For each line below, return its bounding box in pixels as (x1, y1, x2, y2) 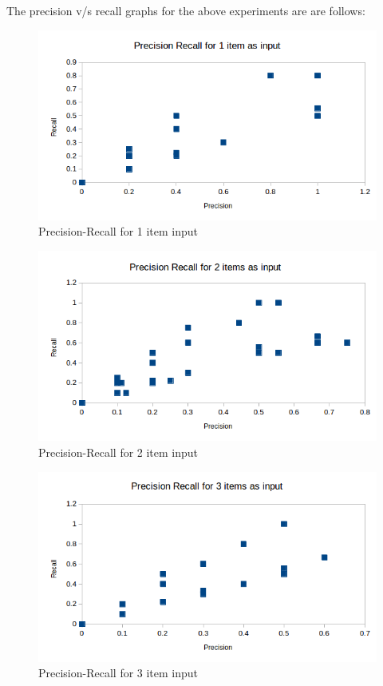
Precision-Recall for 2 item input (38, 443, 199, 460)
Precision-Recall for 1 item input (38, 223, 199, 240)
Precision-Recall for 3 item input (38, 664, 199, 681)
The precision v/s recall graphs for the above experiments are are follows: (6, 2, 365, 18)
